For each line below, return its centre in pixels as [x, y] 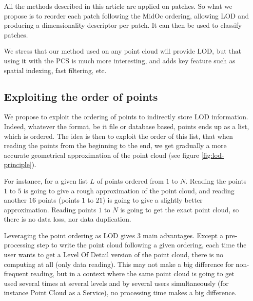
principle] [18, 164]
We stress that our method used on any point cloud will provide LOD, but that [123, 51]
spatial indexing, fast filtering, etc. [55, 70]
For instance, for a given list [46, 180]
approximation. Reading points [50, 209]
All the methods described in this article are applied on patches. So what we [118, 6]
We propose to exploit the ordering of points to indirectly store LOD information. [126, 117]
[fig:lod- [213, 155]
